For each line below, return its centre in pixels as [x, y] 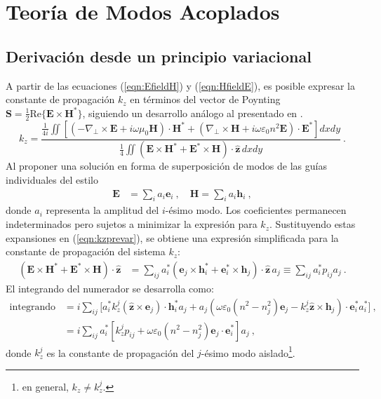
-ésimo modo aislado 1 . [248, 351]
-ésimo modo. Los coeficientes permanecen [256, 210]
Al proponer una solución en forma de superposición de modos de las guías [166, 166]
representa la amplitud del [102, 210]
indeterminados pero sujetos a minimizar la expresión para [132, 224]
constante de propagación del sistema [86, 251]
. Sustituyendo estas [312, 224]
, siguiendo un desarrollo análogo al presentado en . [193, 113]
